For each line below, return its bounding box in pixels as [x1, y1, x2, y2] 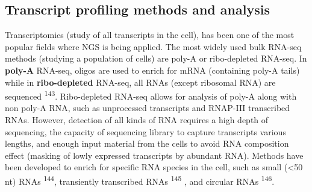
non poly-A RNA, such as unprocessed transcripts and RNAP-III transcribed [5, 101, 290, 114]
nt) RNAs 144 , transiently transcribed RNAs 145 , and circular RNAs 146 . [5, 173, 275, 187]
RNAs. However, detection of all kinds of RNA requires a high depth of [5, 114, 269, 126]
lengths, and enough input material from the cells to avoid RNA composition [5, 137, 289, 150]
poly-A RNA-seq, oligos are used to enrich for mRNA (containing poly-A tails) [5, 63, 300, 76]
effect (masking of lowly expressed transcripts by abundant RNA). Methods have [5, 149, 304, 161]
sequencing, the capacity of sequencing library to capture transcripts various [5, 125, 286, 138]
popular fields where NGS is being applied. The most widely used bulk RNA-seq [5, 40, 302, 53]
